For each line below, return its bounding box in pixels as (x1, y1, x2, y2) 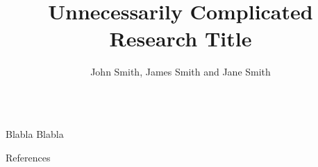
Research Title (109, 24, 252, 53)
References (6, 150, 51, 164)
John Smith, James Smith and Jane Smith (90, 64, 271, 79)
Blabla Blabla (6, 126, 64, 141)
